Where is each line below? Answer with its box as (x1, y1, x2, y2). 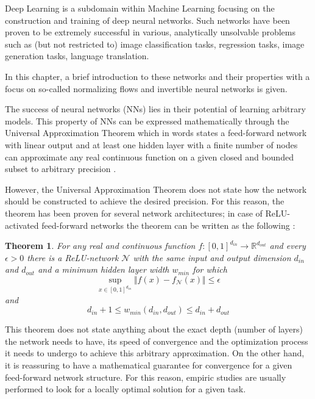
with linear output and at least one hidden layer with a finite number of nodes (5, 138, 298, 151)
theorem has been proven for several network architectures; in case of (5, 206, 263, 219)
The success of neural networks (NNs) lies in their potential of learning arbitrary (5, 102, 306, 115)
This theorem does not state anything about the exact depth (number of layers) (5, 323, 303, 336)
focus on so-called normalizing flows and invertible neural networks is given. (5, 82, 288, 95)
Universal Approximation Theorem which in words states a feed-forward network (5, 126, 307, 139)
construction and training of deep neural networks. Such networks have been (5, 13, 290, 26)
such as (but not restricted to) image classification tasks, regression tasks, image (5, 37, 305, 50)
